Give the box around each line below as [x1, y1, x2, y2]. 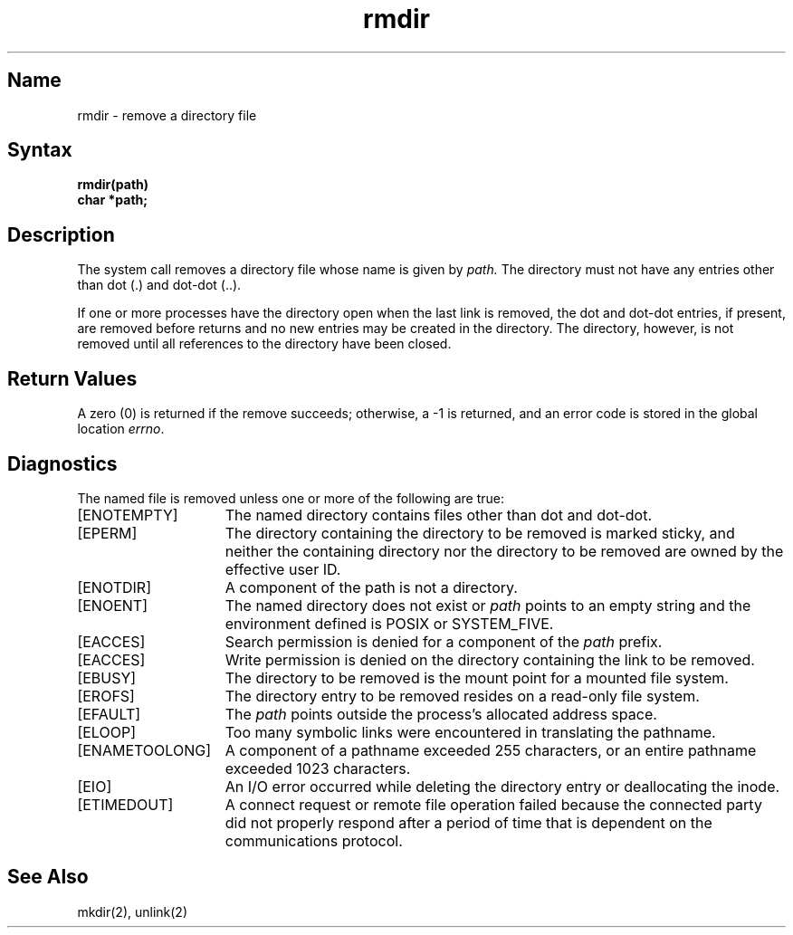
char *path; [77, 192, 148, 208]
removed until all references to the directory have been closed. [77, 336, 452, 352]
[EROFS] [77, 686, 135, 705]
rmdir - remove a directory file [77, 107, 257, 123]
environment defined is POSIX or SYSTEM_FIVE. [225, 614, 554, 633]
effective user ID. [225, 559, 341, 578]
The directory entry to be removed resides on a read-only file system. [225, 686, 700, 705]
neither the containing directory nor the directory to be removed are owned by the [225, 541, 784, 560]
